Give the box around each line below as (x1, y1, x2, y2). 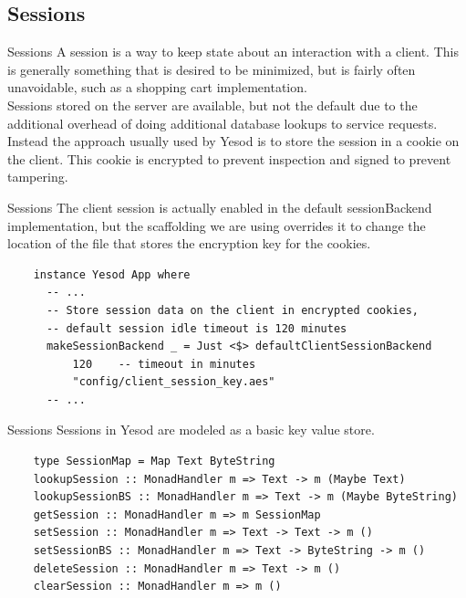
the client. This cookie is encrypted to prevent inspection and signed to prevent (7, 149, 451, 168)
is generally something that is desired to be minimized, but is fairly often (7, 59, 416, 79)
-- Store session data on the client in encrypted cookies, (46, 303, 419, 317)
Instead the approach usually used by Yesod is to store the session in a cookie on (7, 131, 460, 151)
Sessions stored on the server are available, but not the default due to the (7, 95, 418, 114)
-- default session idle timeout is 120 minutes (46, 321, 347, 335)
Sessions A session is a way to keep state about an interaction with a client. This (7, 42, 459, 61)
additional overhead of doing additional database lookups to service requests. (7, 113, 438, 132)
